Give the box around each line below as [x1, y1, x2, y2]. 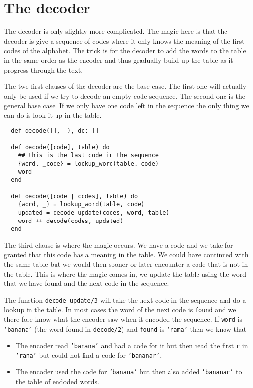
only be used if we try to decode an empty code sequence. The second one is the [4, 90, 246, 101]
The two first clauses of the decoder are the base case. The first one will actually [4, 81, 247, 91]
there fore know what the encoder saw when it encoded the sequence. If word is [4, 314, 243, 324]
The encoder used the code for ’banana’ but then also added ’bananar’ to [15, 366, 242, 376]
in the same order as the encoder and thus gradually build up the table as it [4, 55, 233, 65]
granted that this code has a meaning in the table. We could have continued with [4, 249, 249, 259]
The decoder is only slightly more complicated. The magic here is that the [4, 26, 227, 36]
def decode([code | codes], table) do [11, 193, 138, 200]
